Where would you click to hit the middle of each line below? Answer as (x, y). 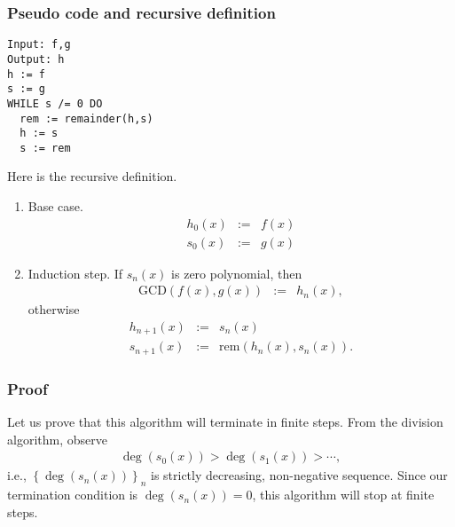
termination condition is (73, 495)
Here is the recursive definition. (92, 176)
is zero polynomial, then (237, 273)
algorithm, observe (57, 439)
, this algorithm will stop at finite (343, 495)
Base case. (55, 206)
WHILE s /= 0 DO (55, 103)
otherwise (54, 309)
